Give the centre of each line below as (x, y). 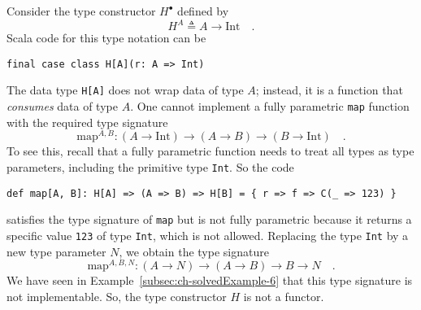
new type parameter (56, 251)
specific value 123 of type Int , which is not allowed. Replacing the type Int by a (208, 235)
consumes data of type (62, 106)
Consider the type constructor (81, 11)
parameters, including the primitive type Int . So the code (150, 166)
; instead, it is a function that (329, 90)
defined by (203, 11)
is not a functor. (284, 296)
